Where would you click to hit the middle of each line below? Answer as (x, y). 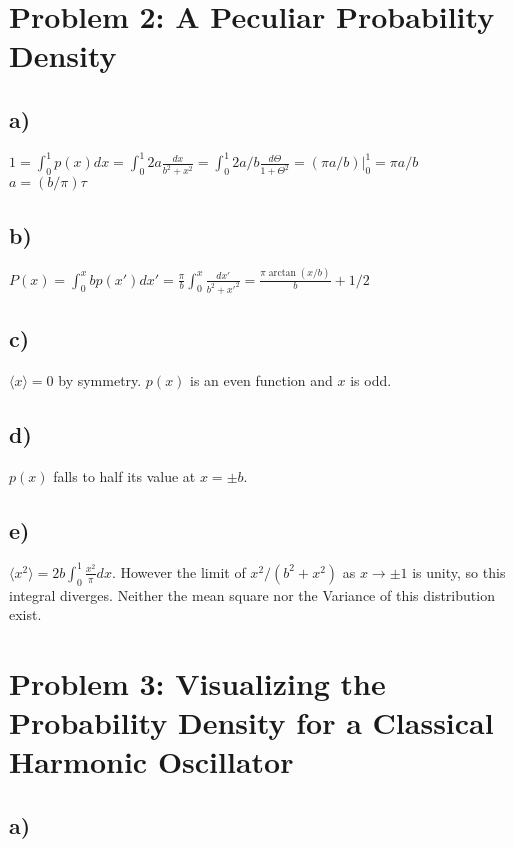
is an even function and (261, 379)
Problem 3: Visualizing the (197, 683)
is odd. (371, 379)
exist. (25, 614)
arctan (282, 273)
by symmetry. (100, 379)
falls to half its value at (124, 475)
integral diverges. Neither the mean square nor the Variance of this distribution (252, 594)
